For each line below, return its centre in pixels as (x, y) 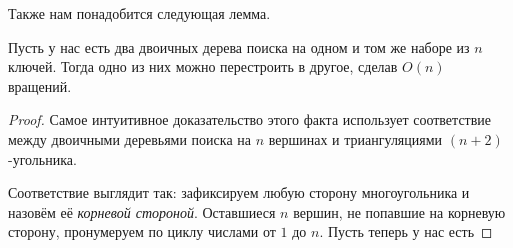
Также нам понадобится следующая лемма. (139, 13)
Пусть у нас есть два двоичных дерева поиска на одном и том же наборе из (239, 46)
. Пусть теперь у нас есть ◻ (406, 231)
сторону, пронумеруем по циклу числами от (142, 231)
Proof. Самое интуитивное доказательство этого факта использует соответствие (250, 119)
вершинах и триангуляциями (355, 138)
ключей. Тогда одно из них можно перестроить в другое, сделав (203, 66)
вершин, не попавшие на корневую (399, 211)
